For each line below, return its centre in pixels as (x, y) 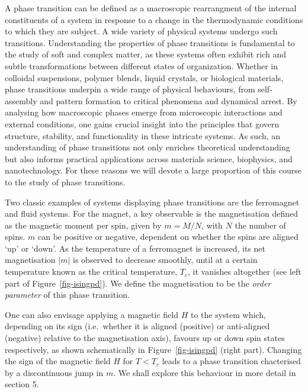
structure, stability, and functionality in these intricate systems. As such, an (143, 135)
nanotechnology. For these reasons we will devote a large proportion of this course (153, 170)
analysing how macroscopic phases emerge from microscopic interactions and (144, 112)
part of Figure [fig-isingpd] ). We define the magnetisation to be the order (138, 283)
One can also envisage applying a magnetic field (92, 314)
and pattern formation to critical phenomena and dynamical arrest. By (169, 100)
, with (212, 225)
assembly (21, 100)
